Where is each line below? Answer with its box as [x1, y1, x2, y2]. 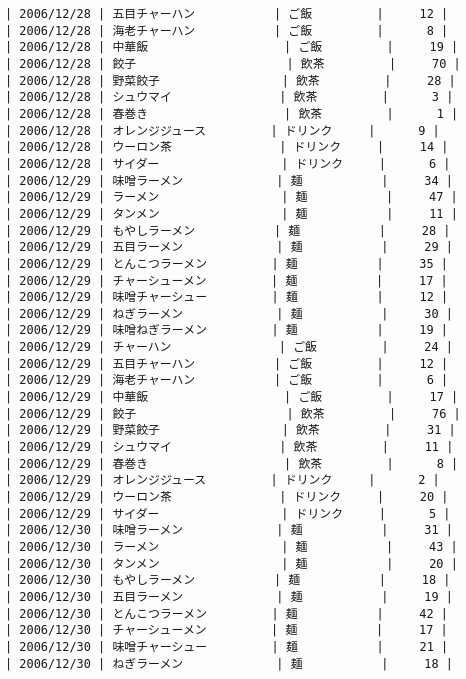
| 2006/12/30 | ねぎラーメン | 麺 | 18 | [5, 656, 453, 671]
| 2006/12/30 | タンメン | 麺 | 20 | [5, 556, 458, 571]
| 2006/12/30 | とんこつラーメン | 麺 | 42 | [5, 606, 449, 621]
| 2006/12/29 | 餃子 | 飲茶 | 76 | [5, 406, 461, 421]
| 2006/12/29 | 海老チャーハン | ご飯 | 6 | [5, 373, 449, 388]
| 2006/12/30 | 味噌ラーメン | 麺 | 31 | [5, 523, 453, 538]
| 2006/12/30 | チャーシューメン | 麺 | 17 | [5, 623, 448, 638]
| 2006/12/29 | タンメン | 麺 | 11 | [5, 206, 458, 221]
